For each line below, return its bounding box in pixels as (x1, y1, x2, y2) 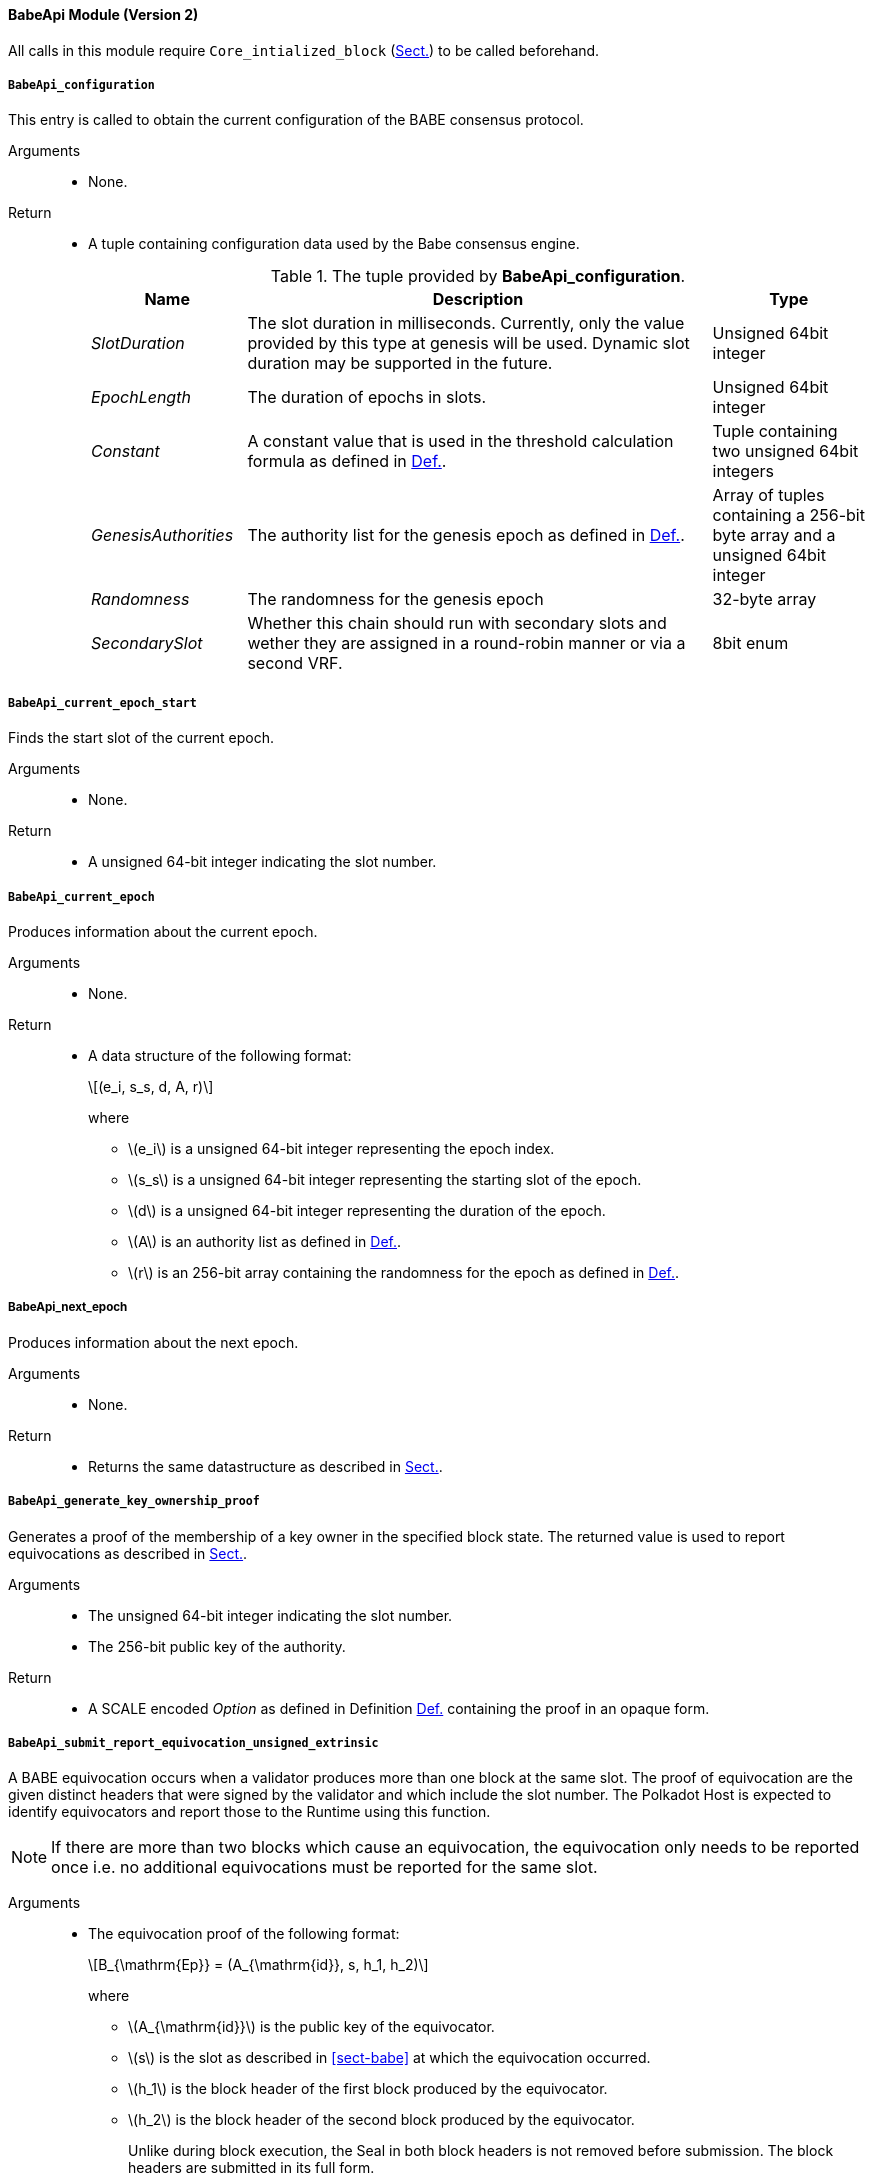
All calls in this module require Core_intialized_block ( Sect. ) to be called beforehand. (8, 41, 600, 59)
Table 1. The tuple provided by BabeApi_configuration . (270, 266, 686, 287)
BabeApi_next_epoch (8, 1300, 128, 1315)
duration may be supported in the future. (247, 353, 553, 374)
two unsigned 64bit (712, 441, 859, 462)
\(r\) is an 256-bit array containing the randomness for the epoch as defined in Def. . (128, 1263, 680, 1281)
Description (432, 289, 524, 310)
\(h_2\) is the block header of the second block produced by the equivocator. (128, 2111, 635, 2129)
